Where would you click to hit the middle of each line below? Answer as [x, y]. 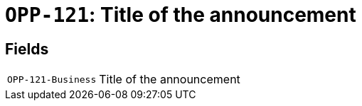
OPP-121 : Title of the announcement [181, 15]
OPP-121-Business [52, 79]
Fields [27, 49]
